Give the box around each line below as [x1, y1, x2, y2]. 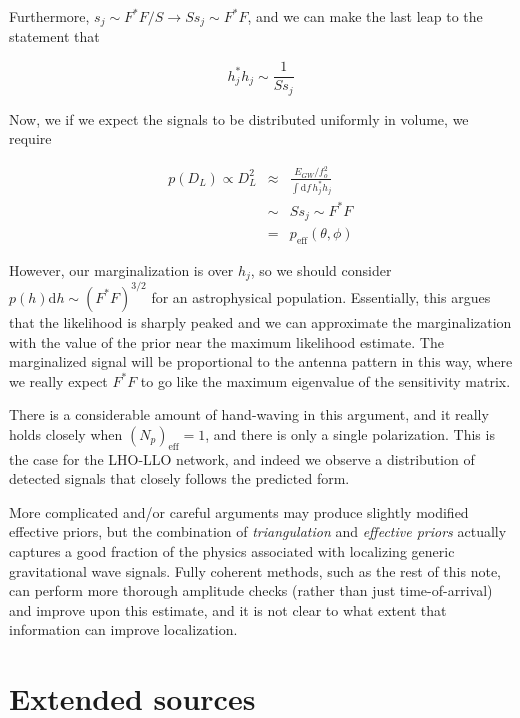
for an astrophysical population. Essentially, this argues [151, 286, 491, 307]
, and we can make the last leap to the [247, 6, 483, 26]
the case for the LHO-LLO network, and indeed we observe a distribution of [9, 448, 475, 469]
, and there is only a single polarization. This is [205, 423, 495, 444]
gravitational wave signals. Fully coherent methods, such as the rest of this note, [9, 560, 501, 581]
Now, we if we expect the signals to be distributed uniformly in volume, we [9, 108, 469, 129]
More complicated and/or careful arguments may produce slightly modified [9, 501, 469, 522]
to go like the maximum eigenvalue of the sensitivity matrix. [140, 370, 511, 391]
